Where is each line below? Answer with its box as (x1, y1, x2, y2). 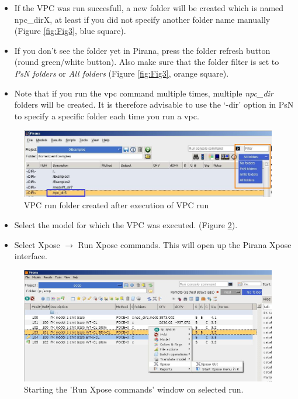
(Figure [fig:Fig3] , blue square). (14, 25, 126, 37)
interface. (14, 250, 47, 262)
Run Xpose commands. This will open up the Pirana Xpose (78, 238, 292, 250)
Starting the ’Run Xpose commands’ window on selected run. (24, 383, 244, 395)
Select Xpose (14, 238, 60, 250)
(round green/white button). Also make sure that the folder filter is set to (14, 56, 279, 68)
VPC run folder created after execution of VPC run (24, 199, 209, 211)
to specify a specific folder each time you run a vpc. (14, 109, 199, 122)
